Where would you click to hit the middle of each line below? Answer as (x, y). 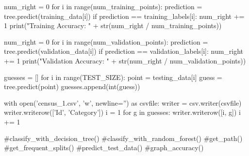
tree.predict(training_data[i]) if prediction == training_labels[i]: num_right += (124, 16)
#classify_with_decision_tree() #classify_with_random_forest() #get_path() (123, 138)
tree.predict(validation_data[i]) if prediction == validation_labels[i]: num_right (124, 51)
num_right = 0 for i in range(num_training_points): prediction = (103, 6)
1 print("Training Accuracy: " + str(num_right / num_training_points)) (113, 25)
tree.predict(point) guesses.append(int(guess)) (72, 86)
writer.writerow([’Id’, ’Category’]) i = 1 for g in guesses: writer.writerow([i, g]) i (122, 112)
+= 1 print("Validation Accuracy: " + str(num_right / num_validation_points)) (125, 60)
